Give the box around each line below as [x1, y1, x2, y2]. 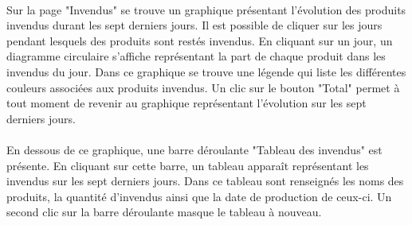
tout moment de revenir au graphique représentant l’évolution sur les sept [6, 95, 367, 111]
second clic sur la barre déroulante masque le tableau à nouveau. [6, 204, 322, 220]
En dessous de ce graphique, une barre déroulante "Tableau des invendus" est [6, 141, 383, 157]
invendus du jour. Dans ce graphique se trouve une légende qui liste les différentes [6, 63, 406, 80]
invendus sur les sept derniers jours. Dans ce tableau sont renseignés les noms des [6, 173, 404, 189]
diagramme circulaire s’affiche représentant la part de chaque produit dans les [6, 48, 386, 64]
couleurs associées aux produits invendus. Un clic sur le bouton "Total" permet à [6, 79, 400, 95]
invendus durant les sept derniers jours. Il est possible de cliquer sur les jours [6, 17, 383, 33]
